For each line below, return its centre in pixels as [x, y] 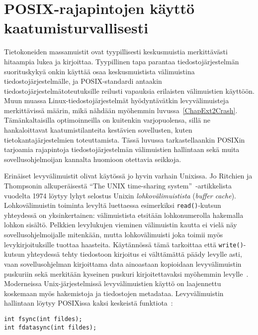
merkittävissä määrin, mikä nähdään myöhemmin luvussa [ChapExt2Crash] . [121, 110]
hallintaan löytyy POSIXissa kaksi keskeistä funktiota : [88, 303]
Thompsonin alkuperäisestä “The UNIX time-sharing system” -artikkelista [118, 186]
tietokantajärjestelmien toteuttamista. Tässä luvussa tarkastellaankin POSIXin [125, 139]
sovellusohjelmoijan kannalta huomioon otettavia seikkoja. [93, 159]
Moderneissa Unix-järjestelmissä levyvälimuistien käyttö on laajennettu [113, 283]
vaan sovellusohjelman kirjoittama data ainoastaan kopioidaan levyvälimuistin [123, 263]
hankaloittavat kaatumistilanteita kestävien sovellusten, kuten [98, 130]
